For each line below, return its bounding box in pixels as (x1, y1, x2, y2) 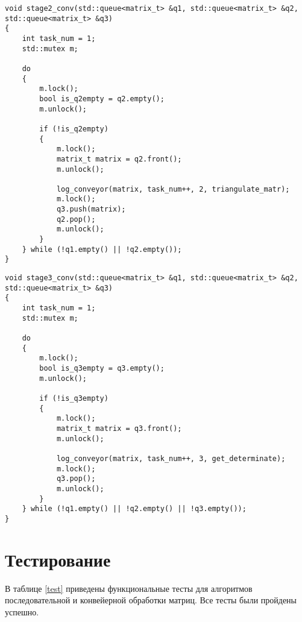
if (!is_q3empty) (39, 394, 109, 403)
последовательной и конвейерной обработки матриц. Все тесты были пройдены (5, 594, 297, 606)
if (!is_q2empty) (39, 124, 109, 133)
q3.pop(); (56, 474, 96, 483)
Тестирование (5, 547, 111, 571)
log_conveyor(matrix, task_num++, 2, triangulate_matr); (56, 184, 290, 193)
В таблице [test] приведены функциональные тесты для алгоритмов (5, 582, 253, 594)
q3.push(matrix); (56, 205, 126, 214)
